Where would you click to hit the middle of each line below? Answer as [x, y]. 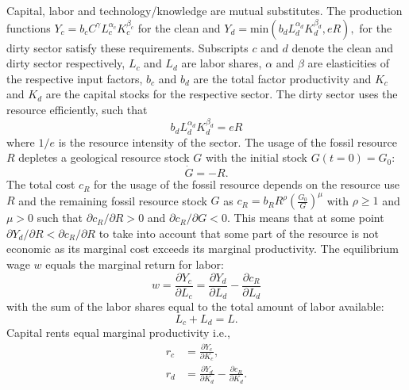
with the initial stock [257, 157]
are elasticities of [349, 63]
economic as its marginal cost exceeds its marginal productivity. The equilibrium [203, 249]
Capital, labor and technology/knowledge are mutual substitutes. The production [204, 10]
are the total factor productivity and [282, 78]
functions [29, 27]
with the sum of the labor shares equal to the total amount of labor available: [195, 306]
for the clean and [179, 27]
